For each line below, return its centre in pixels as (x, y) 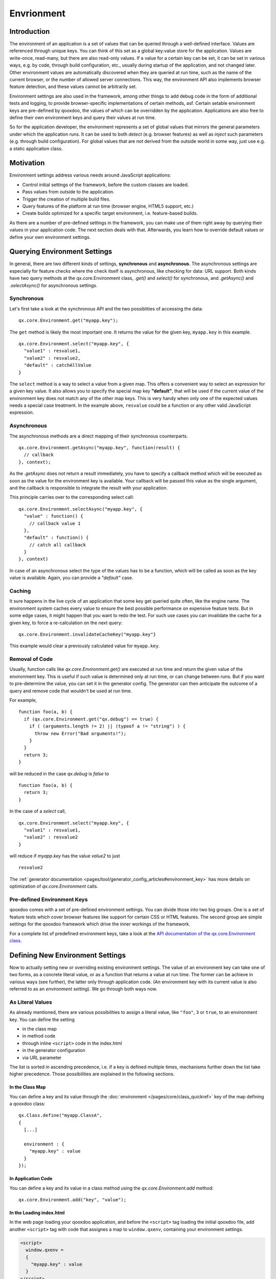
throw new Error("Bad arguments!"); (80, 733)
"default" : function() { (56, 538)
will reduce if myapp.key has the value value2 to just (65, 856)
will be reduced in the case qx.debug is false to (59, 774)
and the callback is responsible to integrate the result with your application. (89, 488)
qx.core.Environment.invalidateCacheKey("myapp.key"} (87, 634)
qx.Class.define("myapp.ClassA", (60, 1116)
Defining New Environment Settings (68, 955)
